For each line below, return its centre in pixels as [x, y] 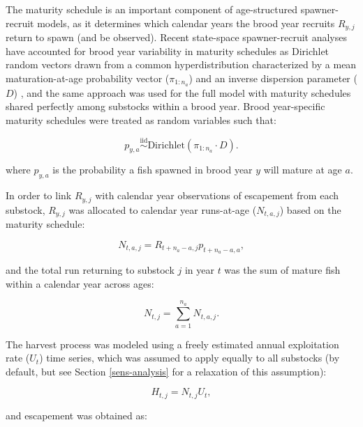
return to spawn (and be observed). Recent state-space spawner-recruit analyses [176, 37]
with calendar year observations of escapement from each [217, 195]
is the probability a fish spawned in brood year [153, 170]
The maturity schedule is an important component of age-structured [152, 9]
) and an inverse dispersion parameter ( [273, 78]
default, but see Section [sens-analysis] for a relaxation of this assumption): [166, 371]
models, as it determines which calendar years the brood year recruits [186, 23]
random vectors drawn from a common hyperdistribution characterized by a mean [181, 64]
